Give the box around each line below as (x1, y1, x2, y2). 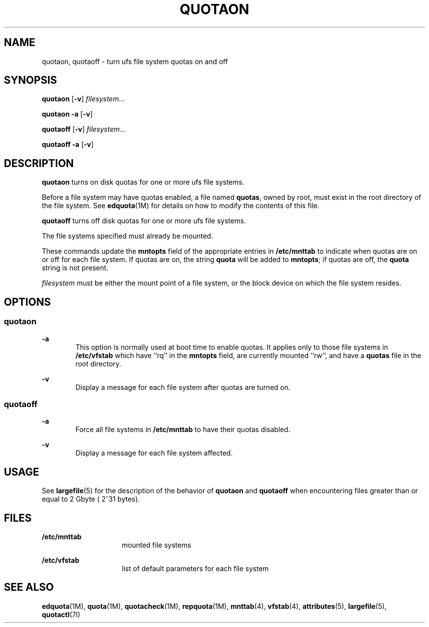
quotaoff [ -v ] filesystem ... (42, 125, 126, 134)
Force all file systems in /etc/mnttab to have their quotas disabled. (75, 425, 290, 434)
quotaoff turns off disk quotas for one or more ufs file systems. (42, 217, 246, 225)
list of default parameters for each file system (121, 564, 269, 573)
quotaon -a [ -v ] (42, 110, 93, 119)
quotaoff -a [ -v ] (42, 140, 94, 149)
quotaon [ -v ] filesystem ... (42, 95, 125, 103)
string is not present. (42, 264, 109, 272)
